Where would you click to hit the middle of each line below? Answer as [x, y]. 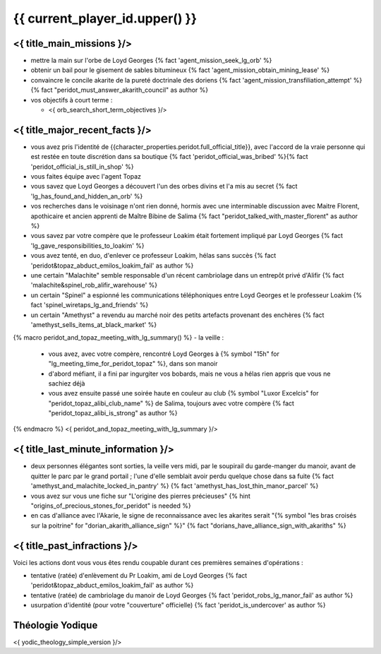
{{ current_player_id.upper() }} [105, 18]
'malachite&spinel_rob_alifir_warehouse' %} [94, 285]
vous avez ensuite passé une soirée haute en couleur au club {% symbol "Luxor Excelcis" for [183, 393]
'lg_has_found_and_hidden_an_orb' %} [87, 196]
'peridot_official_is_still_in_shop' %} [82, 167]
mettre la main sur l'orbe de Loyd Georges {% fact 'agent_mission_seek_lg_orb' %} [151, 61]
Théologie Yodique [55, 625]
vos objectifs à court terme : [72, 100]
